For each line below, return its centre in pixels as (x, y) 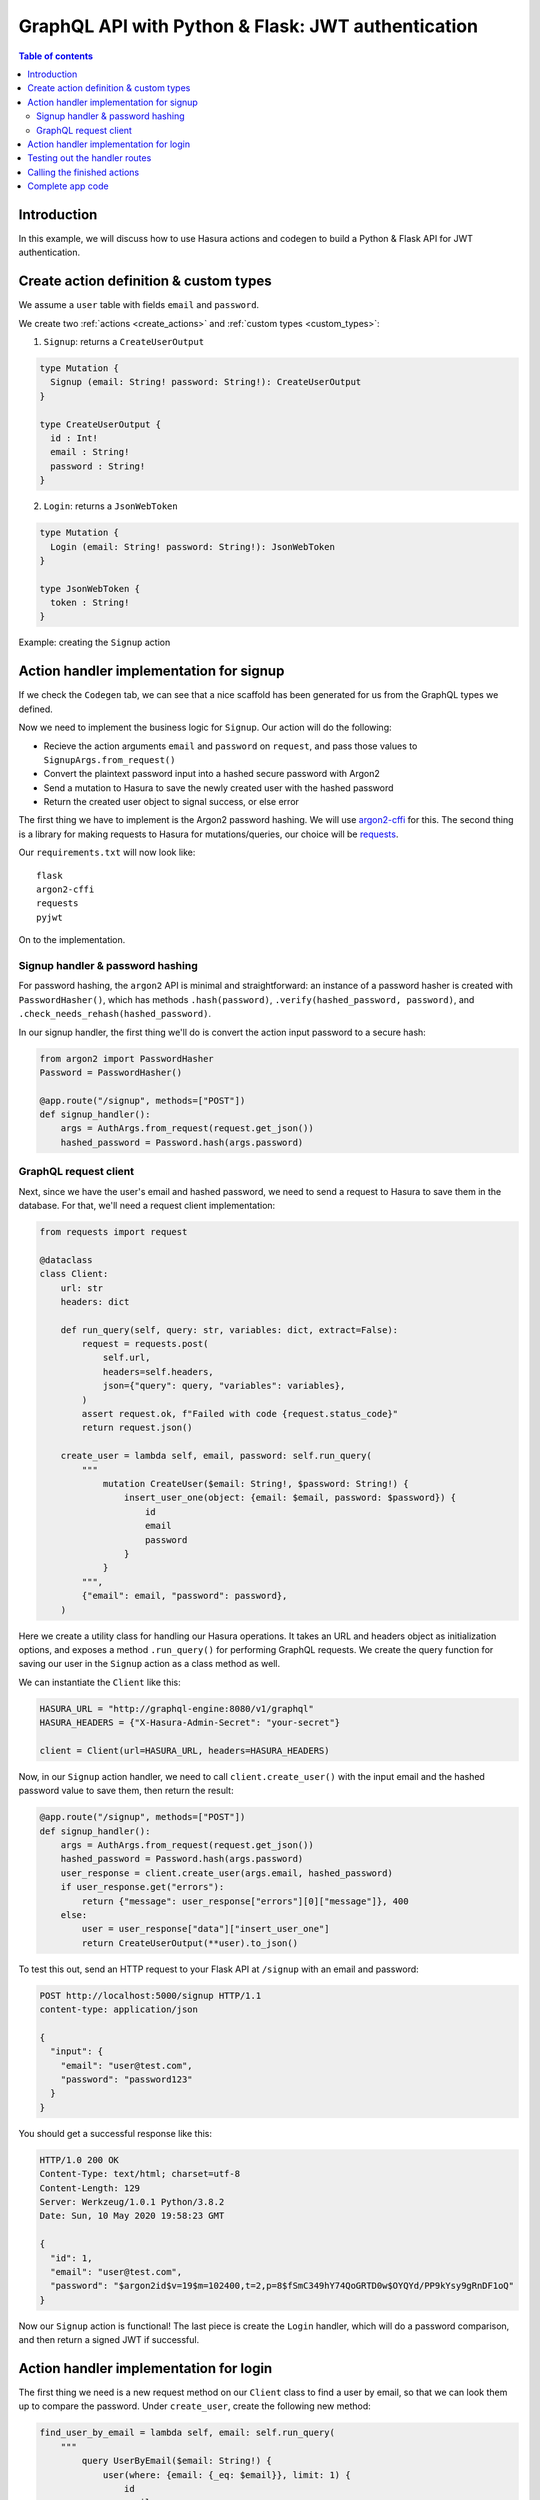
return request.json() (137, 1428)
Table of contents (56, 56)
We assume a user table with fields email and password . (139, 305)
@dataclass (66, 1259)
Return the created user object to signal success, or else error (171, 802)
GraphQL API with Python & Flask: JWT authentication (248, 26)
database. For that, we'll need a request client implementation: (147, 1205)
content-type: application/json (119, 2009)
